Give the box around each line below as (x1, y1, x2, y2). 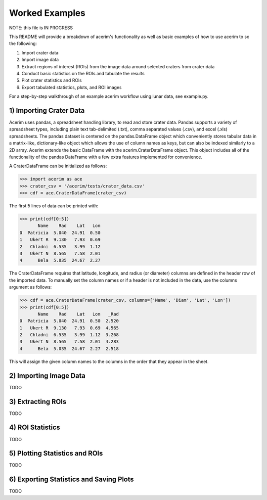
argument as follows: (9, 284, 52, 290)
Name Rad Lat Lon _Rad (38, 311, 119, 317)
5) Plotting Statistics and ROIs (9, 449, 103, 457)
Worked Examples (9, 7, 86, 18)
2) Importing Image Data (9, 371, 86, 380)
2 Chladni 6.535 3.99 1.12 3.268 (19, 332, 119, 338)
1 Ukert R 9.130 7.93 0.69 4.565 (19, 325, 119, 331)
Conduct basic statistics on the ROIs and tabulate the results (21, 70, 145, 76)
